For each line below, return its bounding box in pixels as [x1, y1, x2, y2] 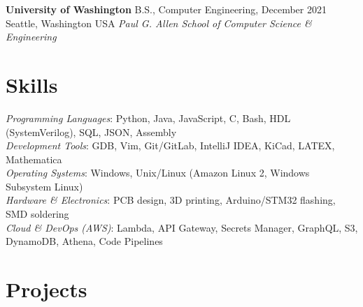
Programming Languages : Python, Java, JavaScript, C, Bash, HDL [6, 110, 291, 125]
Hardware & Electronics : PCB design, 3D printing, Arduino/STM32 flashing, [6, 193, 336, 207]
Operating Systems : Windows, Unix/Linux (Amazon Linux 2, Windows [6, 165, 310, 180]
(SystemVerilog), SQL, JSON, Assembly [6, 124, 177, 139]
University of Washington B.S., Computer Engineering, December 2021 [6, 2, 327, 16]
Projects [6, 275, 87, 304]
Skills [6, 70, 58, 98]
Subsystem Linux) [6, 179, 83, 193]
